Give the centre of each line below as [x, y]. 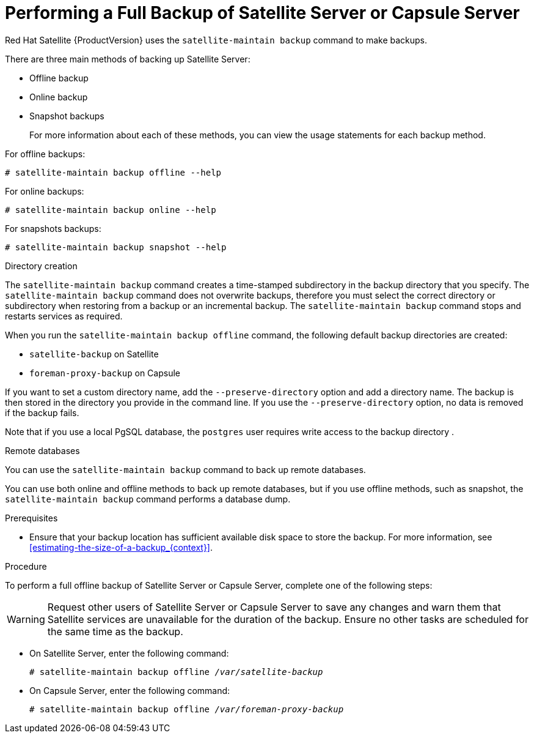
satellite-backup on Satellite [94, 354]
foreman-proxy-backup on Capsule [105, 373]
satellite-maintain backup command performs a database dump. [148, 499]
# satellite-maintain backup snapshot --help [116, 247]
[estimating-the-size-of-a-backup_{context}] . [121, 547]
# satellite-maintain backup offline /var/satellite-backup [176, 672]
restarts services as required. [64, 316]
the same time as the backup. [115, 631]
